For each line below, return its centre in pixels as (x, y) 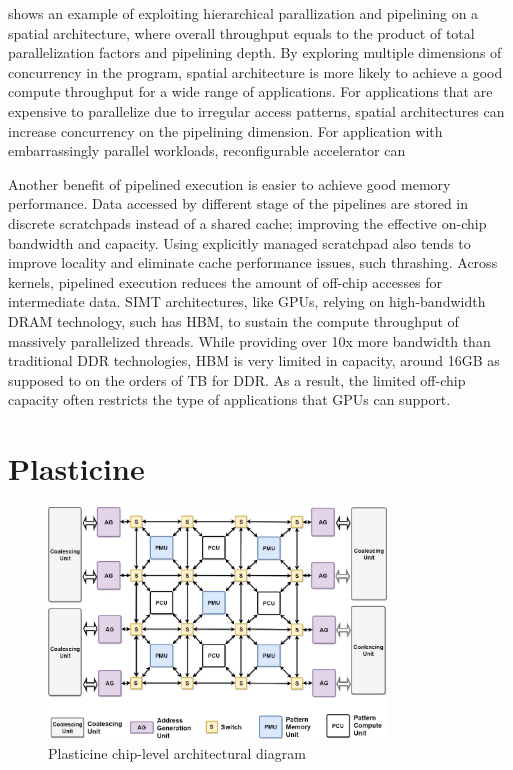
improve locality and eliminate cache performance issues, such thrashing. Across (253, 262)
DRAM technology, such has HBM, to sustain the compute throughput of (233, 320)
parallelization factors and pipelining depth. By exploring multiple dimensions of (255, 52)
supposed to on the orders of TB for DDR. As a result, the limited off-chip (237, 379)
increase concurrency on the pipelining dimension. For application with (225, 130)
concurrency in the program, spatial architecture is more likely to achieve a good (255, 71)
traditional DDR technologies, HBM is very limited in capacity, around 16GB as (254, 360)
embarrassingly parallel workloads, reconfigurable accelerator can (207, 150)
